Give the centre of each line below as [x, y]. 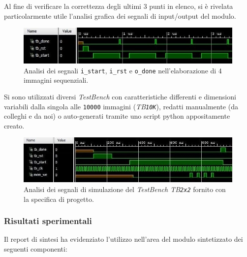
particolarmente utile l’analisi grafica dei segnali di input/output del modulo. [120, 16]
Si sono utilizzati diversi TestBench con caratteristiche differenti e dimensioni [120, 97]
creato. [14, 125]
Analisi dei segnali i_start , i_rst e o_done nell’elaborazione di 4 [123, 70]
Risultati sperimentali [48, 221]
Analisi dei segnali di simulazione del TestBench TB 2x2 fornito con [125, 189]
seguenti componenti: [36, 249]
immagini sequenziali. [56, 80]
